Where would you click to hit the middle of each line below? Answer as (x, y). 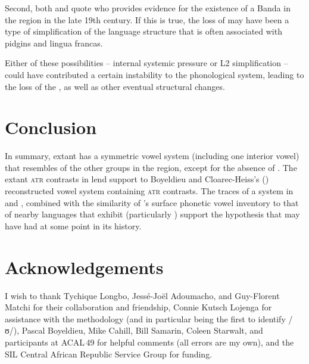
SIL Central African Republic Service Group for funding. (109, 354)
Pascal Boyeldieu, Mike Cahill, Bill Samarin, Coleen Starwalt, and (142, 330)
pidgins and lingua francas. (54, 43)
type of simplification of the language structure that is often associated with (143, 31)
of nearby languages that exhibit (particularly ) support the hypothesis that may (152, 214)
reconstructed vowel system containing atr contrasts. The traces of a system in (149, 191)
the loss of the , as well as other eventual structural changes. (115, 86)
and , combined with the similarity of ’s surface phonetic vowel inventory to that (152, 202)
